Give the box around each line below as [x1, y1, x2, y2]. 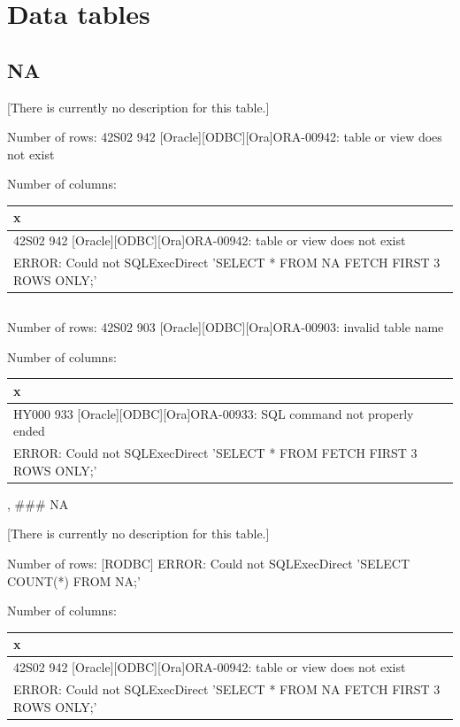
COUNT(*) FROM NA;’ [7, 571, 141, 590]
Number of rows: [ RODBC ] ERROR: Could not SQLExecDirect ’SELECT [7, 554, 410, 573]
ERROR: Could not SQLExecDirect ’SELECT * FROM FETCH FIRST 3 [13, 444, 418, 462]
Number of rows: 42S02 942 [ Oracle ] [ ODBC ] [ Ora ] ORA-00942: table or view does [7, 128, 442, 146]
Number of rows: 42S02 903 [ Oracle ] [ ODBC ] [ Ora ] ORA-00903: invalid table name [7, 318, 444, 336]
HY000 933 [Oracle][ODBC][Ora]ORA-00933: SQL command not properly [13, 404, 414, 422]
